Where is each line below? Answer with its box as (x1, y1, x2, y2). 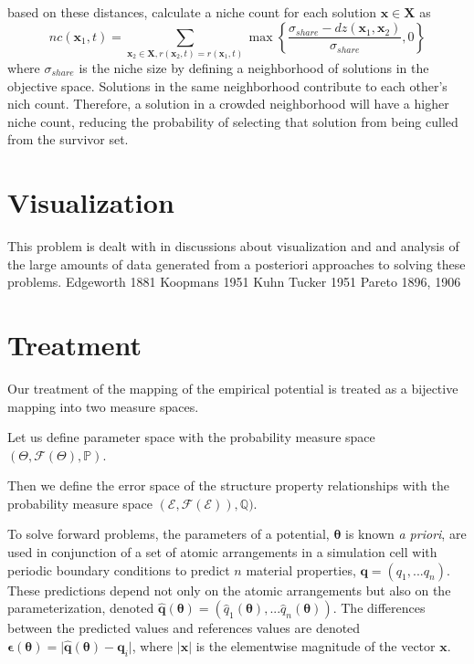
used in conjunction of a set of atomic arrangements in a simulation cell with (7, 543, 437, 562)
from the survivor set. (7, 130, 129, 149)
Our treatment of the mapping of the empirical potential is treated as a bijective (7, 378, 458, 397)
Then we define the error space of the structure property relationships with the (7, 476, 450, 495)
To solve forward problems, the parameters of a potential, (7, 524, 330, 543)
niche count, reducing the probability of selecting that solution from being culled (7, 111, 458, 131)
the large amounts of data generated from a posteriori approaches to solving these (7, 254, 466, 273)
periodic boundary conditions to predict (7, 560, 230, 579)
